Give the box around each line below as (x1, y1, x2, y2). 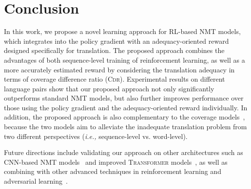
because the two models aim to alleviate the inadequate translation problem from (4, 121, 247, 132)
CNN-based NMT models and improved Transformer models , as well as (4, 156, 228, 167)
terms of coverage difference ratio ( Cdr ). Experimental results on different (4, 74, 225, 84)
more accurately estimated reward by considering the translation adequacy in (4, 64, 235, 74)
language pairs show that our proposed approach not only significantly (4, 83, 214, 93)
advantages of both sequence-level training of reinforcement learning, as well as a (4, 54, 245, 65)
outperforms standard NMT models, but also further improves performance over (4, 93, 244, 103)
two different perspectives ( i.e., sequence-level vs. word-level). (4, 131, 188, 141)
